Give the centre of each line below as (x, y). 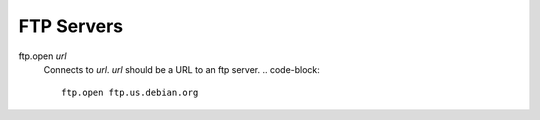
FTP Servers (71, 26)
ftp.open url (42, 56)
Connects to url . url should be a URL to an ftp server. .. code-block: (181, 69)
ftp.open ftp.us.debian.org (130, 93)
